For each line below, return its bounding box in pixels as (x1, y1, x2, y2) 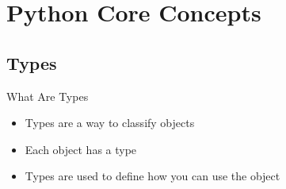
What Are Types (6, 87, 89, 104)
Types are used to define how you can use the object (25, 168, 280, 184)
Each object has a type (25, 141, 137, 157)
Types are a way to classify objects (25, 114, 195, 131)
